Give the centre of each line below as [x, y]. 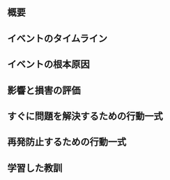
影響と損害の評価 [44, 90]
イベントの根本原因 [48, 65]
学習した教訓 [35, 168]
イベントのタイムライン [57, 38]
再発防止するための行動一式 [67, 142]
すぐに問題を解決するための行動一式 [85, 116]
